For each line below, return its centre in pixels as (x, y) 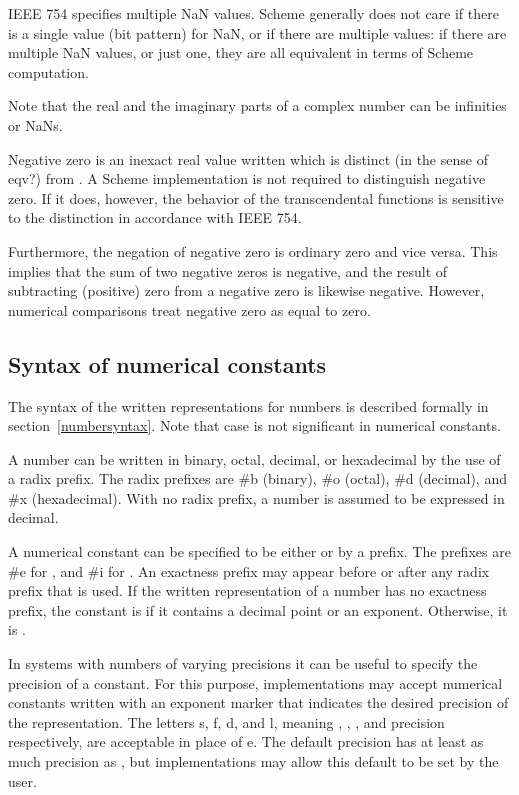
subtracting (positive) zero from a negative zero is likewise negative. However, (246, 290)
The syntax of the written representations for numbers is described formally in (248, 405)
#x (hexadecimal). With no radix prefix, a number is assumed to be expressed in (256, 497)
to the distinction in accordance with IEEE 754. (155, 217)
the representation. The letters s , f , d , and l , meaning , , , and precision (226, 721)
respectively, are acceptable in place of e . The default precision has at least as (246, 741)
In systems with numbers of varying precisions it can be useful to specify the (243, 663)
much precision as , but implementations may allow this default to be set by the (253, 761)
